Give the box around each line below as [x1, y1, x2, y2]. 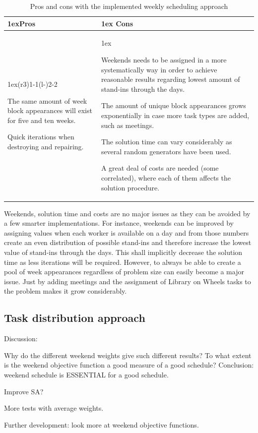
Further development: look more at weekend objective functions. [4, 419, 199, 430]
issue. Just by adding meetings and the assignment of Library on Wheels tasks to [4, 276, 251, 286]
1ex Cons [101, 18, 133, 28]
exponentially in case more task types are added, [101, 110, 250, 120]
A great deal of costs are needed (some [101, 163, 219, 173]
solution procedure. [101, 182, 160, 192]
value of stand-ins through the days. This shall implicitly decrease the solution [4, 247, 243, 257]
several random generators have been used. [101, 146, 231, 156]
